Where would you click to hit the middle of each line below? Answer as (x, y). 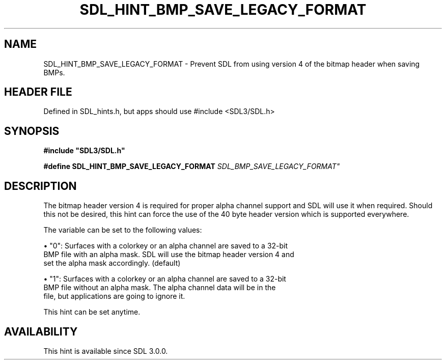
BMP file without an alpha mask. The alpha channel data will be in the (160, 288)
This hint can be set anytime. (92, 312)
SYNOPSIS (32, 131)
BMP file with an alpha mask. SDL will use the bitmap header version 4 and (169, 255)
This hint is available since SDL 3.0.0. (106, 351)
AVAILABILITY (41, 331)
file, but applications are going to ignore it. (114, 296)
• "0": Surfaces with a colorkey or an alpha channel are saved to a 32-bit (166, 246)
